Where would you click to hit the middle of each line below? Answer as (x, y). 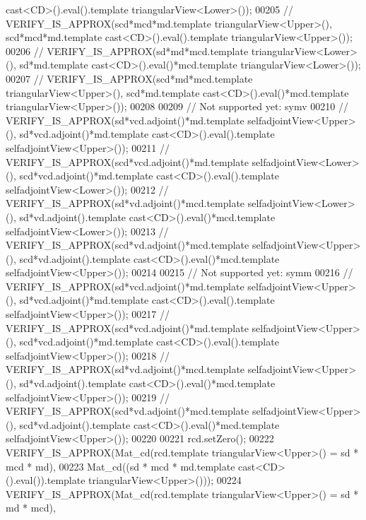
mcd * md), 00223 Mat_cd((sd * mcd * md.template (120, 466)
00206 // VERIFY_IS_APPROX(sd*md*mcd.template (127, 51)
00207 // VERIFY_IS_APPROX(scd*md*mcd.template (129, 78)
